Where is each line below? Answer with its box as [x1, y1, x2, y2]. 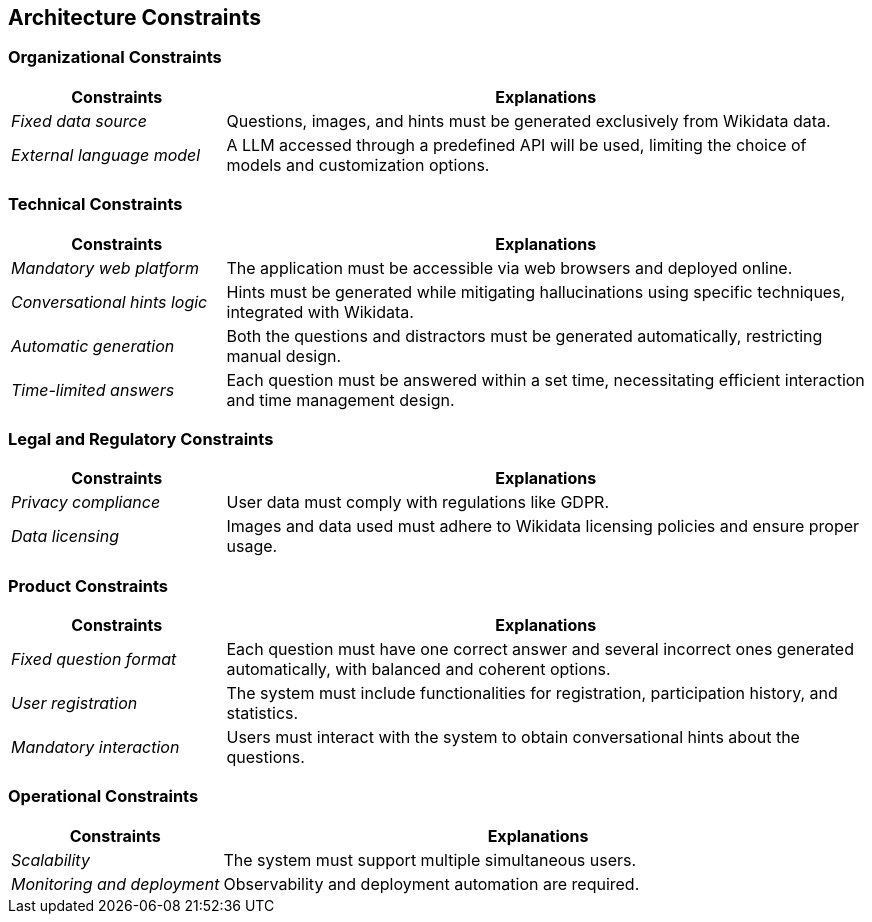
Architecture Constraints [8, 5, 261, 30]
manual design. [226, 345, 342, 366]
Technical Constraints [8, 194, 183, 215]
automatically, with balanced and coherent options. [226, 659, 611, 680]
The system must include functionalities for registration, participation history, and [226, 683, 838, 704]
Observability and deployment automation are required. [223, 873, 640, 894]
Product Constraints [8, 575, 168, 596]
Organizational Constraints [8, 47, 222, 68]
